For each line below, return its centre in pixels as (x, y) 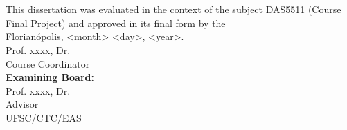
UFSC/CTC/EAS (44, 117)
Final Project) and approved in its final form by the (116, 22)
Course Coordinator (48, 63)
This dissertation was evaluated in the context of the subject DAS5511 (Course (173, 9)
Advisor (22, 104)
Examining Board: (50, 77)
